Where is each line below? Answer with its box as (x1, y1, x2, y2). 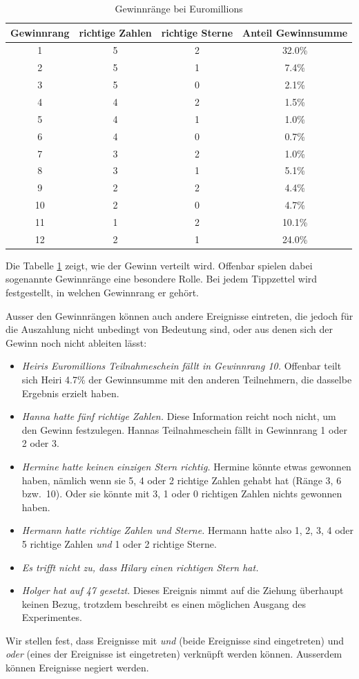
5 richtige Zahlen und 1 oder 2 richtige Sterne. (21, 536, 217, 551)
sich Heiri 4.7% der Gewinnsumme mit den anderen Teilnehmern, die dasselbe (21, 372, 352, 386)
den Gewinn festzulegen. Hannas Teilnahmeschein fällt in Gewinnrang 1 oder (21, 422, 347, 437)
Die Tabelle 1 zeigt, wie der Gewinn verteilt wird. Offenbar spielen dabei (6, 258, 313, 272)
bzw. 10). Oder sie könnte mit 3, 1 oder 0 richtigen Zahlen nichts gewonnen (21, 486, 342, 501)
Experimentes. (21, 610, 82, 624)
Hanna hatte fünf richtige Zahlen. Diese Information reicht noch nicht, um (21, 409, 336, 423)
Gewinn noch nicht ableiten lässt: (6, 335, 147, 350)
